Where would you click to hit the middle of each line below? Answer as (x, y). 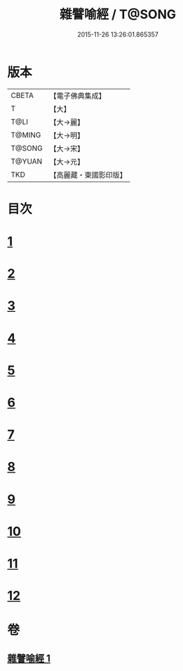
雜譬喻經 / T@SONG (118, 14)
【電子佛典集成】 (78, 96)
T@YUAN (27, 161)
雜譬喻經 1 (29, 658)
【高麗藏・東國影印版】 (88, 175)
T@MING (26, 134)
